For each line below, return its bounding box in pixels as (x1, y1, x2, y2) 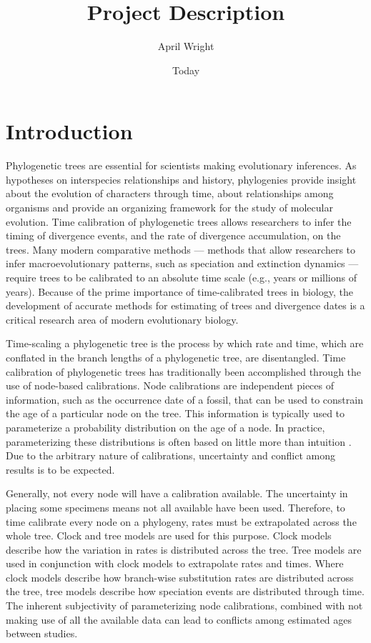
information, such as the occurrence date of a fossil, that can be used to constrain (6, 392, 363, 407)
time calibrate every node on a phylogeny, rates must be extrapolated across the (6, 514, 357, 529)
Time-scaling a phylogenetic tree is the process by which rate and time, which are (6, 336, 364, 351)
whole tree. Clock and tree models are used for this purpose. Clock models (6, 528, 332, 543)
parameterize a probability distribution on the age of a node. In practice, (6, 419, 325, 434)
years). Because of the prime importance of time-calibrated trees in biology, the (6, 284, 353, 299)
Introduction (6, 116, 133, 146)
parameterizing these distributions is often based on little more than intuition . (6, 434, 352, 449)
